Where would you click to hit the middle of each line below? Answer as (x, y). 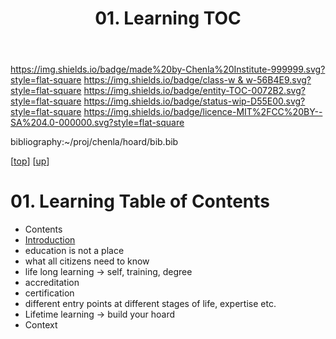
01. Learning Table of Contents (140, 201)
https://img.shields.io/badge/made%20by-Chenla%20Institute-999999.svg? (168, 69)
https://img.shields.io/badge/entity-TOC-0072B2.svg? (194, 91)
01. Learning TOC (168, 18)
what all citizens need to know (87, 261)
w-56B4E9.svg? (278, 80)
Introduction (50, 240)
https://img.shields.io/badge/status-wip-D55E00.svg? (194, 101)
